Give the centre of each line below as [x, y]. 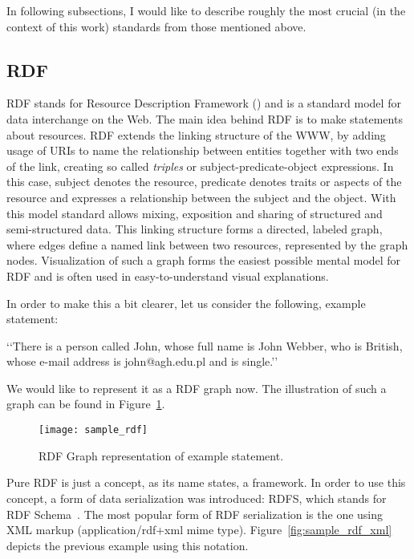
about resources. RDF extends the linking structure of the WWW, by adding [196, 134]
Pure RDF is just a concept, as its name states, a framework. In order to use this [206, 482]
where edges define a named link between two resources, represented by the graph [207, 244]
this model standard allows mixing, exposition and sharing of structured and [195, 213]
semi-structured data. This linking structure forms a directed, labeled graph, [195, 229]
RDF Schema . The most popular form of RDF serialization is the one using [195, 514]
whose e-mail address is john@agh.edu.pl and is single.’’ [142, 361]
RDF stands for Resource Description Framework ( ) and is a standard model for [204, 103]
